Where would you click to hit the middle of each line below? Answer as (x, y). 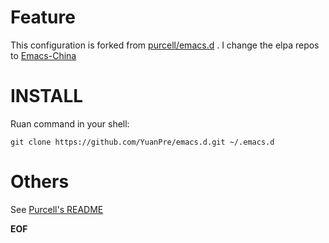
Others (40, 182)
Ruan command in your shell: (70, 123)
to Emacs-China (43, 55)
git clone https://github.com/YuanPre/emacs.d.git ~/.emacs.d (142, 142)
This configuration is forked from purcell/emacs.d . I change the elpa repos (165, 45)
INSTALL (47, 96)
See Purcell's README (57, 209)
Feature (43, 17)
